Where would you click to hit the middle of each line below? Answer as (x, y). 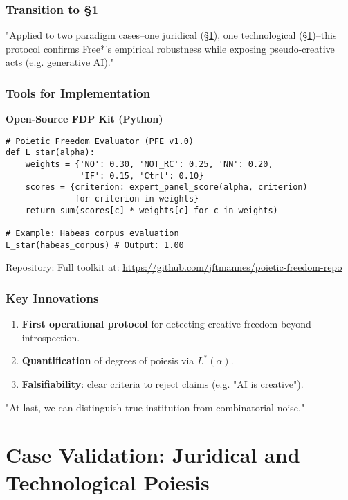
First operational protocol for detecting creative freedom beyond (166, 324)
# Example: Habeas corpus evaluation (92, 234)
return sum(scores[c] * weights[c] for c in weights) (152, 210)
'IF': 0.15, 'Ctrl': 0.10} (142, 176)
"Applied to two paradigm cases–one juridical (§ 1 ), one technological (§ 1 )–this (171, 35)
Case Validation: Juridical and (153, 455)
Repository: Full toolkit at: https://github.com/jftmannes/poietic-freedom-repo (174, 267)
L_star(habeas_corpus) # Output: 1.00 (95, 245)
